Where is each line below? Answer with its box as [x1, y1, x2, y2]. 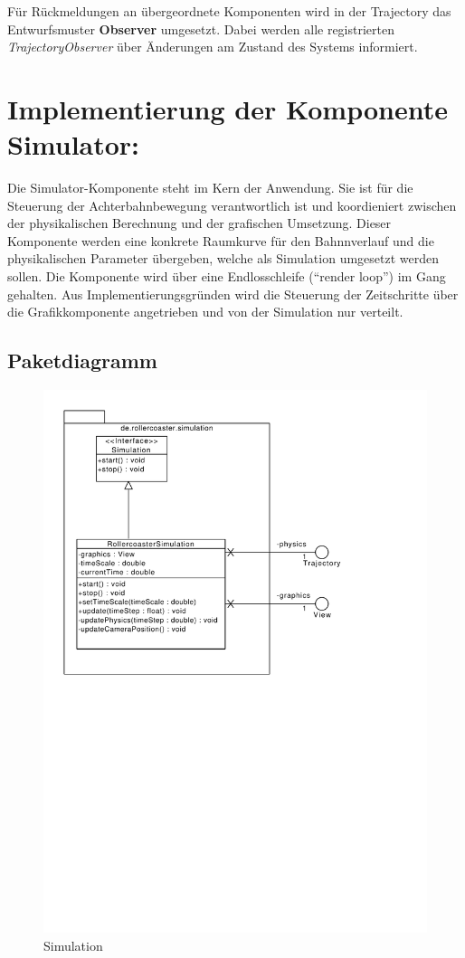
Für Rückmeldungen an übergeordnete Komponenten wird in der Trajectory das [7, 2, 451, 20]
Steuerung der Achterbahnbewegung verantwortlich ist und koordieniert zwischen [7, 195, 457, 214]
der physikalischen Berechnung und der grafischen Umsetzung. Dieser [7, 213, 392, 232]
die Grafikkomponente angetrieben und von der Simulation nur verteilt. [7, 302, 403, 321]
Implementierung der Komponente [7, 90, 448, 127]
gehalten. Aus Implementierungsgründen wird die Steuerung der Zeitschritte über [7, 284, 459, 303]
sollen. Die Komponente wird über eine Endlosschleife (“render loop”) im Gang [7, 267, 446, 286]
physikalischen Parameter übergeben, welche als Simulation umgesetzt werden [7, 249, 440, 268]
